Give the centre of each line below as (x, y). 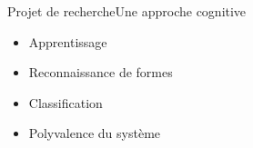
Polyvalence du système (95, 133)
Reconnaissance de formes (101, 72)
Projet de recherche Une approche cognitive (127, 11)
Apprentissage (68, 41)
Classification (66, 102)
